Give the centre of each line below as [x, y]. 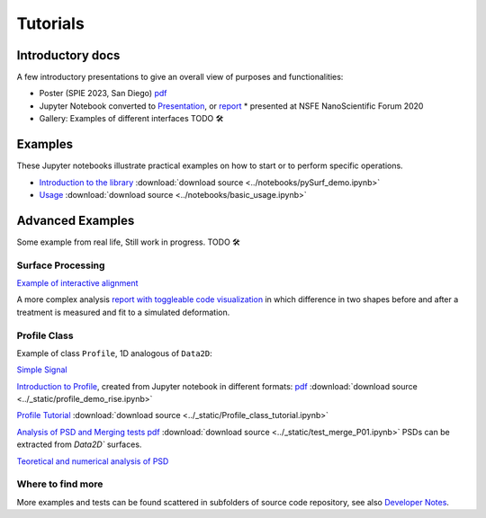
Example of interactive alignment [77, 282]
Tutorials [50, 23]
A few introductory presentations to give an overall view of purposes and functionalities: [180, 77]
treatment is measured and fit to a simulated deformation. [123, 312]
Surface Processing [61, 265]
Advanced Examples [76, 220]
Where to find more [60, 484]
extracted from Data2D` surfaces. [79, 444]
